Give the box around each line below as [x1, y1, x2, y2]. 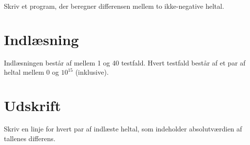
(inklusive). [75, 67, 109, 77]
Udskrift [4, 96, 61, 115]
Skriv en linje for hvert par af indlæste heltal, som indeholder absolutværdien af [4, 124, 242, 134]
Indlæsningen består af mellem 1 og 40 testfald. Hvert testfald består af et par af [4, 57, 246, 67]
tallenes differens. [4, 133, 56, 143]
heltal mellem [4, 67, 44, 77]
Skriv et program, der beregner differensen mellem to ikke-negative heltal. [4, 1, 224, 11]
